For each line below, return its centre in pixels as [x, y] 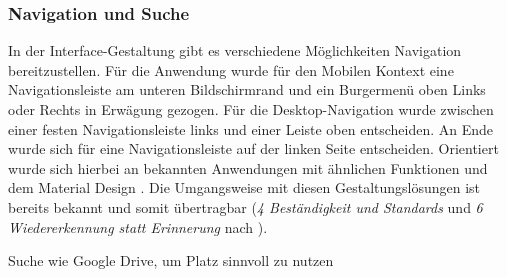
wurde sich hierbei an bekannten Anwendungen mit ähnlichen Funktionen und [248, 167]
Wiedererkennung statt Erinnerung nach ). [138, 226]
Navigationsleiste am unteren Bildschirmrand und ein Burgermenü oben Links [247, 89]
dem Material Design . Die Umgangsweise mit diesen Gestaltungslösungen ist [244, 187]
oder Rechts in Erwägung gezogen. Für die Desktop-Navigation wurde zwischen [251, 109]
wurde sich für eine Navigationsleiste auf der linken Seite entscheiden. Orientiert [253, 148]
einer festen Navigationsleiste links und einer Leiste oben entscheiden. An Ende [251, 128]
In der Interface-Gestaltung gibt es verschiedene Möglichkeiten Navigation [235, 50]
